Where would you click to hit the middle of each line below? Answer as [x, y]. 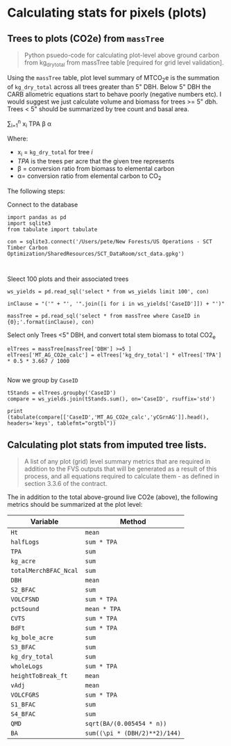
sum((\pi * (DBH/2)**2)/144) [133, 733]
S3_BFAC [23, 647]
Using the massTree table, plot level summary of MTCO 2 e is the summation [113, 78]
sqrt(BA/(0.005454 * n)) [126, 724]
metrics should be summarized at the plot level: [75, 505]
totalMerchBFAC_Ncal [44, 571]
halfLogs [25, 542]
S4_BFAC [23, 714]
